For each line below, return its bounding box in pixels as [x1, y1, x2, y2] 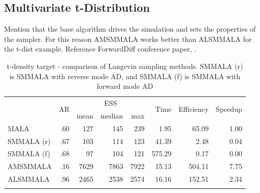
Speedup [216, 104, 242, 114]
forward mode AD [96, 81, 153, 91]
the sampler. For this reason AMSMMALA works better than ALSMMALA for [4, 33, 252, 44]
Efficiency [178, 104, 209, 114]
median [100, 110, 123, 120]
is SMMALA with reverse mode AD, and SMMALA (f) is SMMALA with [9, 70, 241, 81]
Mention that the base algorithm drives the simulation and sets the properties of [4, 23, 256, 34]
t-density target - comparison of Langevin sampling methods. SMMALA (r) [7, 60, 243, 71]
